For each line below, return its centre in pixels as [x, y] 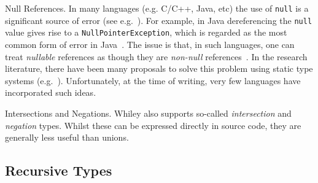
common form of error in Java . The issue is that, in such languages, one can [150, 44]
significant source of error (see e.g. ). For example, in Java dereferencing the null [159, 20]
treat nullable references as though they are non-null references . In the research [156, 56]
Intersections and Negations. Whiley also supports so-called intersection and [148, 113]
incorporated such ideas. [51, 92]
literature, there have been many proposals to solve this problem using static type [159, 68]
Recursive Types [59, 170]
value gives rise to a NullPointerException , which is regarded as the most [146, 32]
